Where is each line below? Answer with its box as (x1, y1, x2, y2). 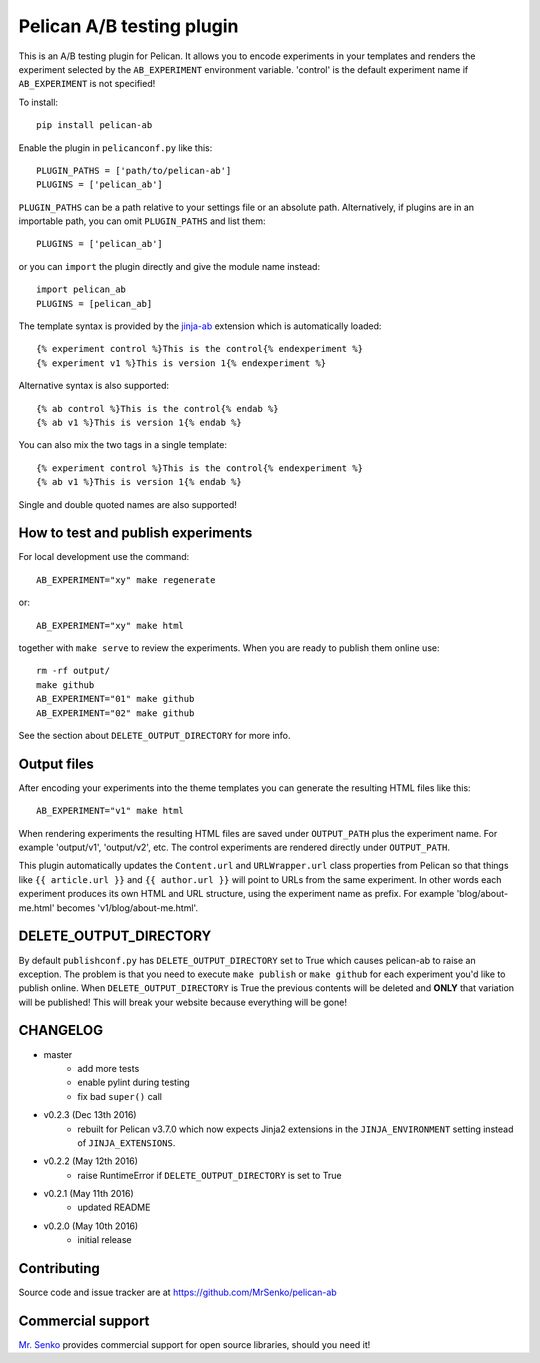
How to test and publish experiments (18, 525, 253, 542)
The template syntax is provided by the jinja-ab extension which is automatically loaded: (18, 320, 382, 332)
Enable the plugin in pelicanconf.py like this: (18, 141, 213, 154)
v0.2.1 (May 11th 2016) (43, 1188, 134, 1200)
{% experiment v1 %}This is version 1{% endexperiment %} (36, 357, 327, 369)
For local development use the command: (18, 551, 190, 563)
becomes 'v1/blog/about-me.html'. (56, 901, 199, 914)
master (43, 1048, 73, 1060)
